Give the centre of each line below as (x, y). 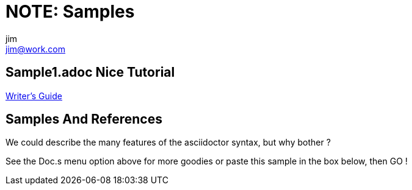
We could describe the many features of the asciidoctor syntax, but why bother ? (168, 142)
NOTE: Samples (70, 12)
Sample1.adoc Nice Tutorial (90, 72)
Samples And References (84, 119)
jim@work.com (36, 49)
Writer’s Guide (34, 96)
